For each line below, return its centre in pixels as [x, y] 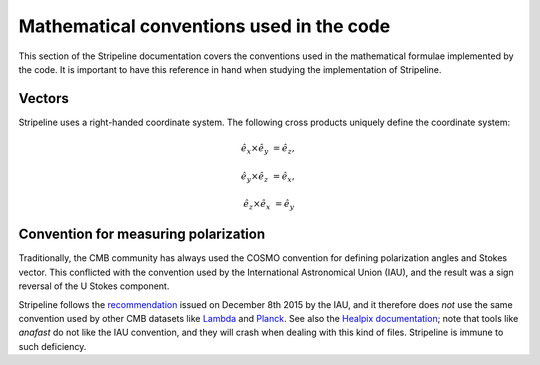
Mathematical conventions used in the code [204, 26]
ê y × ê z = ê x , [267, 177]
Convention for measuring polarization [141, 234]
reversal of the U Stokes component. [94, 286]
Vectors [43, 98]
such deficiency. [52, 346]
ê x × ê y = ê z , [267, 149]
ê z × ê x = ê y [269, 205]
